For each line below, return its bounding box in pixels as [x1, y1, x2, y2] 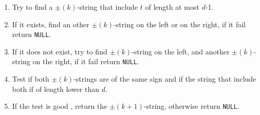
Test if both [12, 73, 49, 84]
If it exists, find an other [12, 18, 89, 29]
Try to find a [12, 2, 53, 12]
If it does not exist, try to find [12, 46, 107, 56]
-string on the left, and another [132, 46, 230, 56]
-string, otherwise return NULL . [143, 101, 239, 111]
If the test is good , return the [12, 101, 107, 111]
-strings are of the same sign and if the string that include [73, 73, 256, 84]
